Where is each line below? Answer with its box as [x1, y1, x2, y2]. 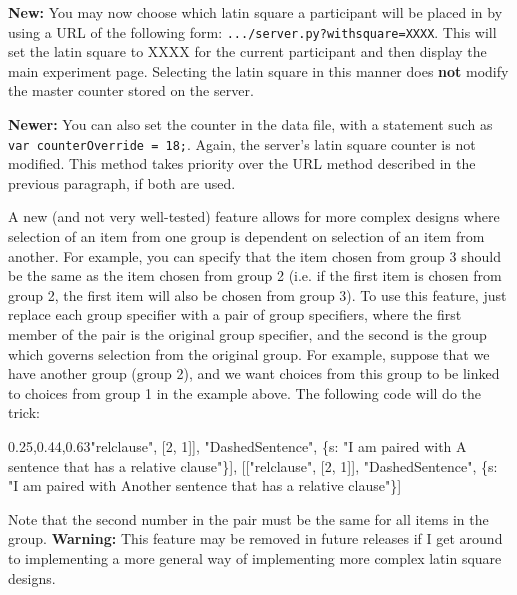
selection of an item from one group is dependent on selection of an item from [8, 226, 485, 247]
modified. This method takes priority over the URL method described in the [8, 153, 476, 174]
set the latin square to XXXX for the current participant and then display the [8, 41, 487, 62]
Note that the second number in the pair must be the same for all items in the [8, 508, 489, 529]
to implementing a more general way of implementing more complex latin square [8, 547, 502, 568]
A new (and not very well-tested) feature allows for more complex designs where [8, 206, 500, 227]
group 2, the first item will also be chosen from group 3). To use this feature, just [8, 284, 507, 305]
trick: [8, 402, 40, 423]
